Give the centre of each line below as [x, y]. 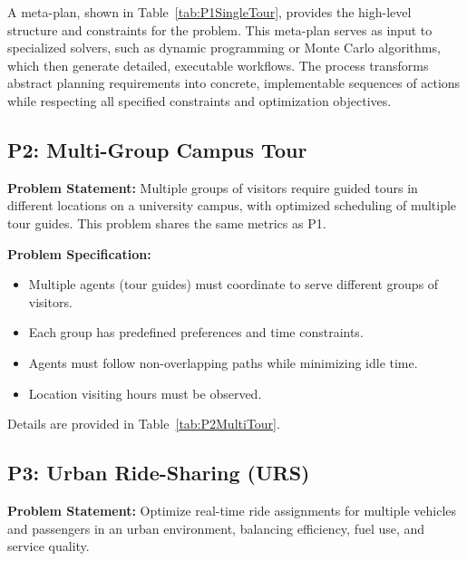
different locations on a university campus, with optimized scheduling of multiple [232, 205]
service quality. [49, 546]
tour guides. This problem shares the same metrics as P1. [167, 222]
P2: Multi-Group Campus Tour [157, 149]
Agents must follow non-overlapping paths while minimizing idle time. [223, 362]
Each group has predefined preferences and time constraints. [196, 332]
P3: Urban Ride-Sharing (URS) [159, 473]
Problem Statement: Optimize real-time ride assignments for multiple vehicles [232, 510]
